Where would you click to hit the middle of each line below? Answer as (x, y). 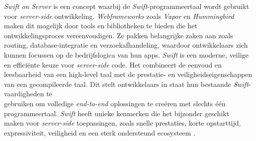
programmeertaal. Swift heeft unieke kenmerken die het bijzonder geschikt (117, 113)
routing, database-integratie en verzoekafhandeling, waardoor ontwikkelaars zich (126, 45)
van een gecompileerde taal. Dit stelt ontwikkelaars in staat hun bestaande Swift (126, 84)
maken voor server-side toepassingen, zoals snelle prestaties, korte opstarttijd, (123, 123)
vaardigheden (24, 94)
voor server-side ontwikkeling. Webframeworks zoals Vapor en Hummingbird (119, 16)
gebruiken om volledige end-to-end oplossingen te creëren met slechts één (115, 103)
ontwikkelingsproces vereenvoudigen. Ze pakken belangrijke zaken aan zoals (119, 35)
